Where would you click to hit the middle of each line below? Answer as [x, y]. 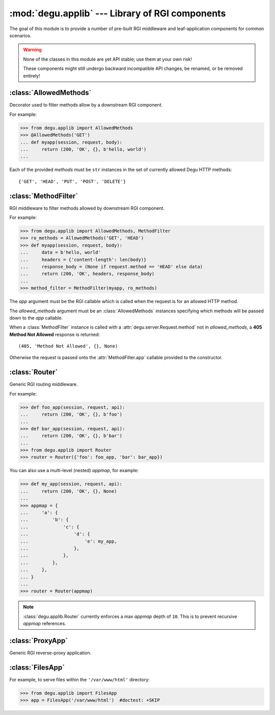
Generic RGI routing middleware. [44, 384]
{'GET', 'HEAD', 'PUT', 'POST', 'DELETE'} [72, 181]
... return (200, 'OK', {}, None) [68, 491]
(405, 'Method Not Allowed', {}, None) [68, 346]
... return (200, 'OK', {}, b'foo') [71, 414]
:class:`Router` [34, 372]
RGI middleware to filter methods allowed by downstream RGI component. [87, 208]
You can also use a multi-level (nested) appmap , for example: [74, 471]
